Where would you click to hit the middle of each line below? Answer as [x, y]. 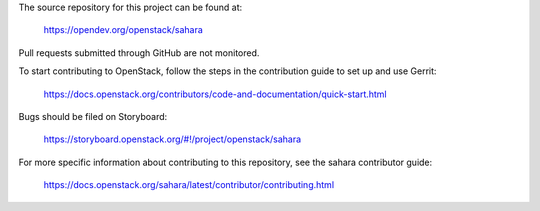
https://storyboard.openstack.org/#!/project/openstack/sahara [172, 139]
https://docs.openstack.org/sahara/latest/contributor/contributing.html [189, 185]
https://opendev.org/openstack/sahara [123, 30]
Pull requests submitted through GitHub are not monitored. [139, 52]
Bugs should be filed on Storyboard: [93, 116]
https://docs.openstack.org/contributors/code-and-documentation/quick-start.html [215, 94]
